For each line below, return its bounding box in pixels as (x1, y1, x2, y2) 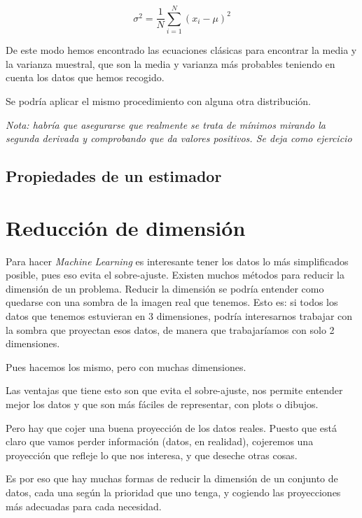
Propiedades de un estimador (6, 165, 222, 187)
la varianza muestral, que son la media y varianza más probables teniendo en (6, 56, 335, 71)
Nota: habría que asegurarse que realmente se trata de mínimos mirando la (6, 117, 326, 132)
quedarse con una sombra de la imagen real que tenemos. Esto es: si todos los (6, 295, 338, 309)
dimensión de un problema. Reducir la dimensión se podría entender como (6, 281, 324, 295)
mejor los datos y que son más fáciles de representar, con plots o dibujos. (6, 396, 319, 411)
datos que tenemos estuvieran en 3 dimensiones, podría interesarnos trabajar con (6, 308, 353, 323)
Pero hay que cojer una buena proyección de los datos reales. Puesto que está (6, 420, 337, 435)
